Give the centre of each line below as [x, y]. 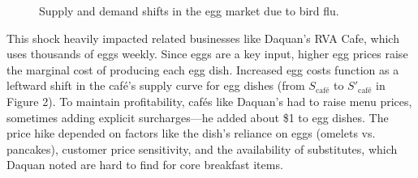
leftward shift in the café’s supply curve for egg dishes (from [156, 85]
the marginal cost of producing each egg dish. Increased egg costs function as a [203, 69]
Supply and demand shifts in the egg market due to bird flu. [189, 11]
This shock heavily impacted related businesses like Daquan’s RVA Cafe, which [203, 38]
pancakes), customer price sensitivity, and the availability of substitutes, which [202, 148]
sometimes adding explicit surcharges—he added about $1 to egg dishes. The [198, 117]
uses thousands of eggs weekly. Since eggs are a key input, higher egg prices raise [207, 54]
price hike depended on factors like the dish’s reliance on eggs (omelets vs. [191, 133]
